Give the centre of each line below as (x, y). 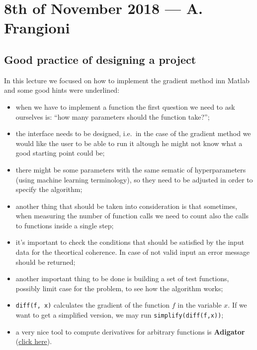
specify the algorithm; (49, 189)
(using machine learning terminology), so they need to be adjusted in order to (134, 179)
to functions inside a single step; (65, 225)
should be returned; (45, 262)
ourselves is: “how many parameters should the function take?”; (113, 116)
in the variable (200, 305)
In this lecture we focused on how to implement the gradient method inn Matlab (127, 80)
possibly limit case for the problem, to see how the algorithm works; (119, 288)
